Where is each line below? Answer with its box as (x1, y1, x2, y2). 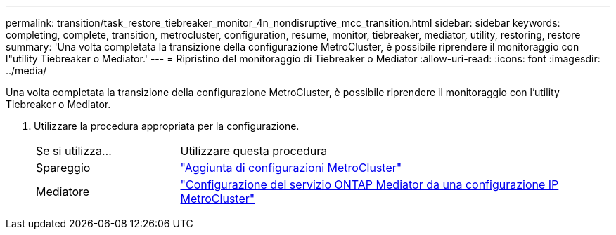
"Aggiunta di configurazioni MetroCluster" (180, 161, 402, 175)
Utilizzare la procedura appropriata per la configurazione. (34, 120, 300, 132)
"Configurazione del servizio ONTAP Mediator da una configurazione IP (180, 177, 559, 192)
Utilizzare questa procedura (180, 144, 328, 158)
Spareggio (36, 161, 91, 175)
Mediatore (36, 184, 90, 199)
